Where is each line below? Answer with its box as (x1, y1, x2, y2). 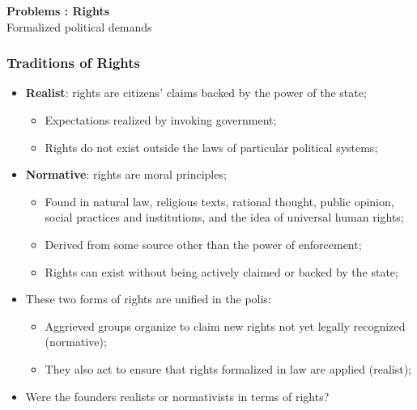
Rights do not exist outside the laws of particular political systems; (45, 138, 378, 155)
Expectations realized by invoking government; (45, 112, 277, 128)
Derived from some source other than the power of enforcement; (45, 235, 362, 252)
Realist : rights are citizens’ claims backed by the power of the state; (25, 84, 367, 101)
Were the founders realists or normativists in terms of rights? (25, 387, 330, 404)
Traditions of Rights (6, 53, 140, 73)
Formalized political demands (6, 18, 152, 35)
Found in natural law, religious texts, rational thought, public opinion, (45, 192, 394, 209)
